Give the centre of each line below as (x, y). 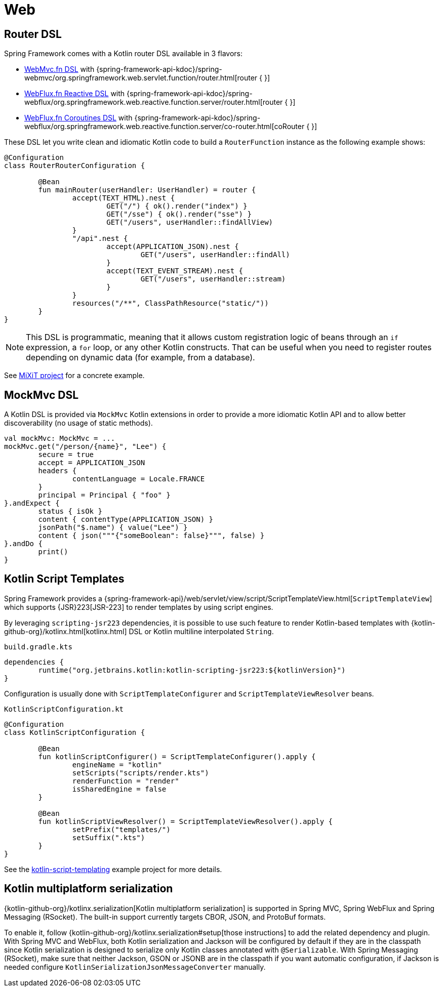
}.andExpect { (32, 503)
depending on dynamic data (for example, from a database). (140, 358)
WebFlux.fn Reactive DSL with (75, 94)
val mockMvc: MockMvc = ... (60, 439)
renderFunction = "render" (126, 781)
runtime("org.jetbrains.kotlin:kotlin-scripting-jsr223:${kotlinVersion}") (192, 670)
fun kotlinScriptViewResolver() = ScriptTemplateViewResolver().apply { (186, 821)
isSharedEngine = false (119, 789)
